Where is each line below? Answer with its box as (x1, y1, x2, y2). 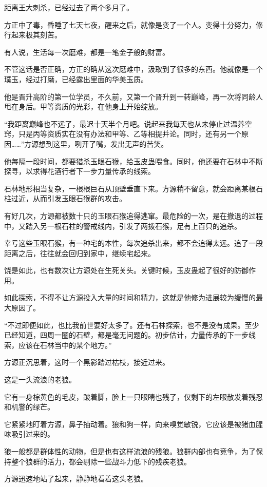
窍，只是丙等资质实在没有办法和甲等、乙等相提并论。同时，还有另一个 (4, 128, 241, 139)
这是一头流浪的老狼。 (4, 374, 76, 385)
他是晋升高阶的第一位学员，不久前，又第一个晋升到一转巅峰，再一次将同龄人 (4, 91, 263, 102)
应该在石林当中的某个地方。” (18, 339, 112, 350)
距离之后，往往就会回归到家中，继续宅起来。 (4, 247, 155, 258)
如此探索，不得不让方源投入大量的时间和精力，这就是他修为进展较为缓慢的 (4, 292, 256, 303)
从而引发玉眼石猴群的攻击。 (32, 193, 126, 204)
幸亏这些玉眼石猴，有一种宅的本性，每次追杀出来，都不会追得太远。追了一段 (4, 238, 263, 248)
